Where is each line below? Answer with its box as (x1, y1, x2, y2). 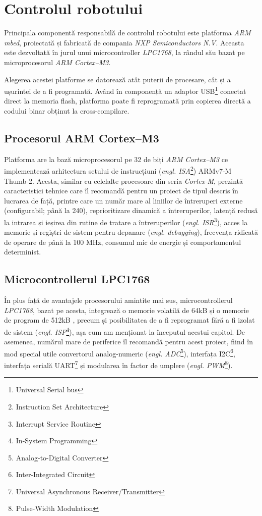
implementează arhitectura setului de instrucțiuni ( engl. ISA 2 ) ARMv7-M (4, 164, 232, 176)
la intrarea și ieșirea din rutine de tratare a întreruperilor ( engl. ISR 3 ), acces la (4, 215, 248, 227)
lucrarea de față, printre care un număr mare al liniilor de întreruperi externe (4, 195, 243, 205)
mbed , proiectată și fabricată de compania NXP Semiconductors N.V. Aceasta (4, 37, 244, 47)
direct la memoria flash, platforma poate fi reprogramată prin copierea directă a (4, 95, 251, 106)
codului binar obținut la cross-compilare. (4, 105, 129, 116)
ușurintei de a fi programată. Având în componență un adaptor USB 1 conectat (4, 84, 246, 96)
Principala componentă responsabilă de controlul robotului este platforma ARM (4, 27, 251, 38)
